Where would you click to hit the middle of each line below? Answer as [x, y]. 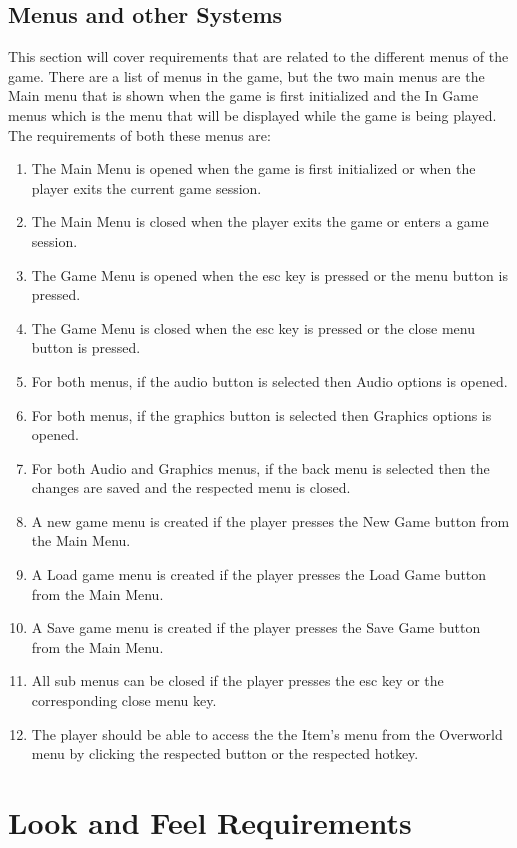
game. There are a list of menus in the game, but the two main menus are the [246, 75]
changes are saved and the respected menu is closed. [191, 487]
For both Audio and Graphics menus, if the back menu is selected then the [260, 467]
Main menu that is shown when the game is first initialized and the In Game [243, 95]
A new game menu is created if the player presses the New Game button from [270, 520]
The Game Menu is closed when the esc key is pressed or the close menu [253, 327]
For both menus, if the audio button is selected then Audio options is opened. [269, 380]
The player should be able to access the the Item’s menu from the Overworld [267, 733]
